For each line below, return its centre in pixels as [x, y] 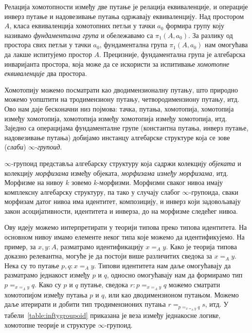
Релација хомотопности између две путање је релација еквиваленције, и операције [126, 6]
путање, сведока [104, 285]
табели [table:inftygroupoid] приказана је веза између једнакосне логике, [113, 315]
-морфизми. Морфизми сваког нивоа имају [160, 182]
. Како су [48, 285]
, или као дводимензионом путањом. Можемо [171, 294]
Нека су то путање [32, 265]
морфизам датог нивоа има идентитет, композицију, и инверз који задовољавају [123, 201]
